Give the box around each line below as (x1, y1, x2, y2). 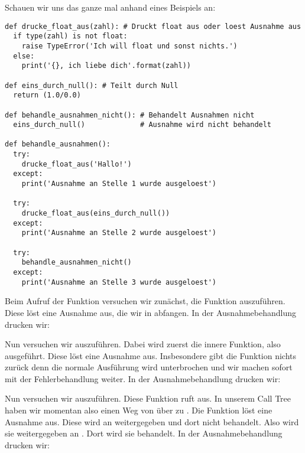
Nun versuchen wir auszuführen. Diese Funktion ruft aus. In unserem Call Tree (5, 392, 291, 405)
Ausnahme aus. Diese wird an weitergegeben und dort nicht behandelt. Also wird (5, 415, 299, 428)
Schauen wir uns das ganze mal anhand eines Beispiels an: (5, 1, 216, 13)
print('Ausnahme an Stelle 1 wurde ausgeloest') (21, 180, 216, 188)
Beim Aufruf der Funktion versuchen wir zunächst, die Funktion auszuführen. (5, 295, 285, 307)
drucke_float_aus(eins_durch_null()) (21, 209, 170, 218)
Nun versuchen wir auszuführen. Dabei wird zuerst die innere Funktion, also (5, 338, 281, 350)
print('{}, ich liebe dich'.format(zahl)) (21, 61, 191, 70)
